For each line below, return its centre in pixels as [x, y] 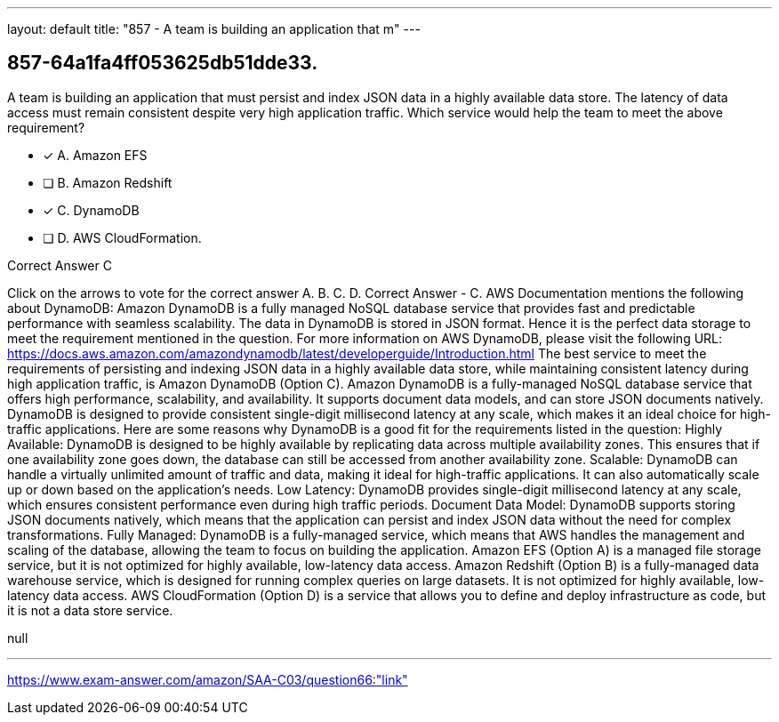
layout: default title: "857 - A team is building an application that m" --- [214, 29]
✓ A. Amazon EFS [95, 155]
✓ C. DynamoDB [91, 210]
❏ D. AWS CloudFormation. [122, 237]
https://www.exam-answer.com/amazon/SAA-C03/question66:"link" [208, 679]
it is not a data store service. [90, 610]
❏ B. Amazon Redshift [108, 182]
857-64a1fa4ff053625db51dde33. [163, 63]
